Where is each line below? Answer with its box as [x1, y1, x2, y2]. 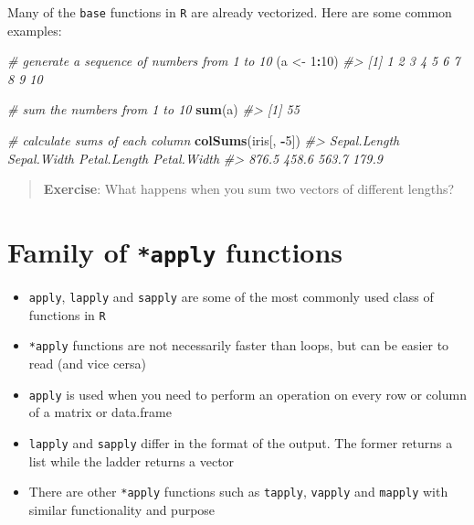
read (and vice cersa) [28, 354, 146, 373]
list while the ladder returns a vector [28, 451, 235, 470]
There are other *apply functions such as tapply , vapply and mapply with [28, 482, 448, 501]
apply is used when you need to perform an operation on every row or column [28, 384, 467, 403]
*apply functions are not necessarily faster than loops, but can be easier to [28, 336, 449, 355]
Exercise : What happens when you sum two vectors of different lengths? [43, 179, 455, 198]
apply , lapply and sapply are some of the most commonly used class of [28, 287, 434, 306]
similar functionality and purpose [28, 499, 216, 519]
